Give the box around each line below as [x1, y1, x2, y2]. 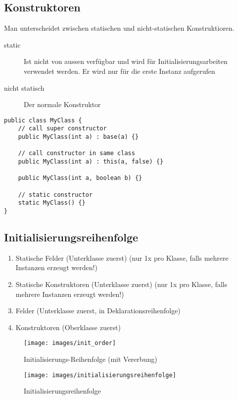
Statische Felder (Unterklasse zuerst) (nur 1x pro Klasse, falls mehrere [15, 252, 229, 263]
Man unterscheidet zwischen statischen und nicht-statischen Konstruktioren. [4, 23, 235, 33]
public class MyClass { [4, 116, 82, 124]
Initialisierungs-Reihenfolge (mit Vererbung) [24, 354, 157, 364]
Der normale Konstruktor [24, 99, 101, 110]
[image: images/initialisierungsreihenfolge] [24, 371, 176, 379]
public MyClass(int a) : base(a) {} [18, 133, 139, 141]
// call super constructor [18, 125, 107, 132]
